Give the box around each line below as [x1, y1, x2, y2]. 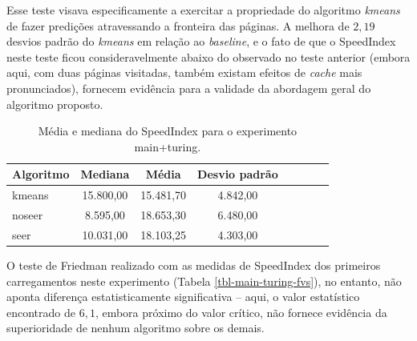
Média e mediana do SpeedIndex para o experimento [38, 122, 298, 139]
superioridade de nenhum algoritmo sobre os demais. [6, 319, 265, 336]
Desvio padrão [197, 166, 278, 183]
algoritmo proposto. [6, 95, 103, 112]
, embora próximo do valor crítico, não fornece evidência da [95, 303, 387, 320]
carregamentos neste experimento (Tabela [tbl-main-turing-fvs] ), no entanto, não [6, 272, 402, 289]
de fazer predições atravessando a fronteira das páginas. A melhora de [6, 17, 350, 34]
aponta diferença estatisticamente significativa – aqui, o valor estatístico [6, 288, 360, 305]
